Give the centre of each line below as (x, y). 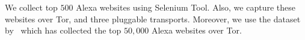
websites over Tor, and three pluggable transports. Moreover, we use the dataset (153, 19)
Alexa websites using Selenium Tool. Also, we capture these (186, 7)
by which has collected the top (63, 30)
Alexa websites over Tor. (196, 30)
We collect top (31, 7)
